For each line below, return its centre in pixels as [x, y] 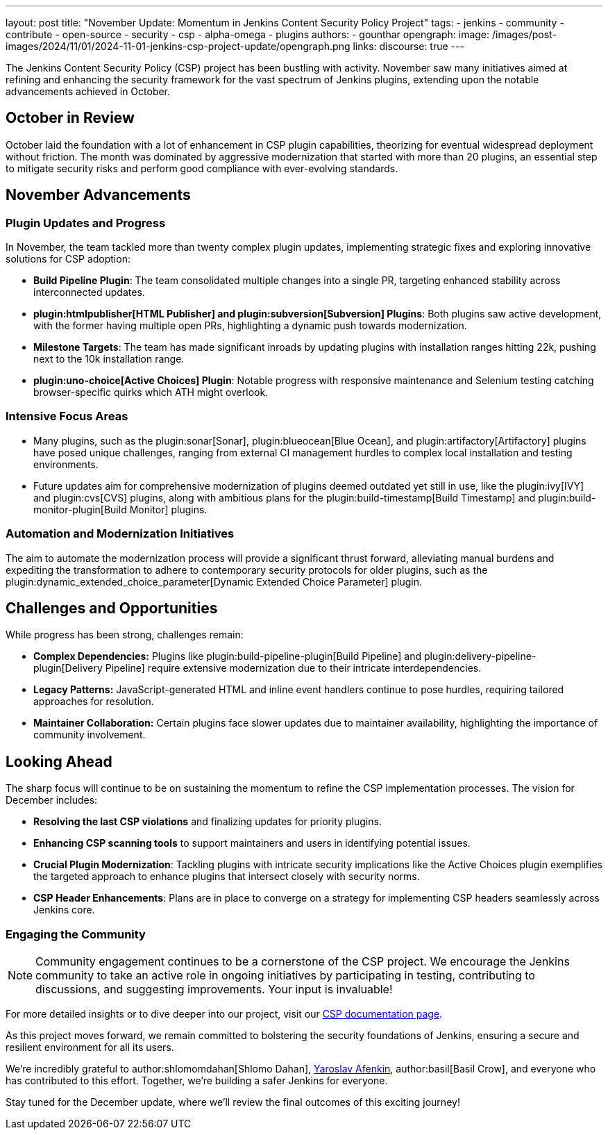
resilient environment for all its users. [90, 1047]
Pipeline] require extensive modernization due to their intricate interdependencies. [293, 668]
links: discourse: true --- [408, 46]
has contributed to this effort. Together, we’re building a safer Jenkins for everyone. [197, 1080]
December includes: [52, 800]
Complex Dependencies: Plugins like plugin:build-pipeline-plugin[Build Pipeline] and [228, 656]
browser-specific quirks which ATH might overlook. [151, 392]
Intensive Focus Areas [67, 416]
